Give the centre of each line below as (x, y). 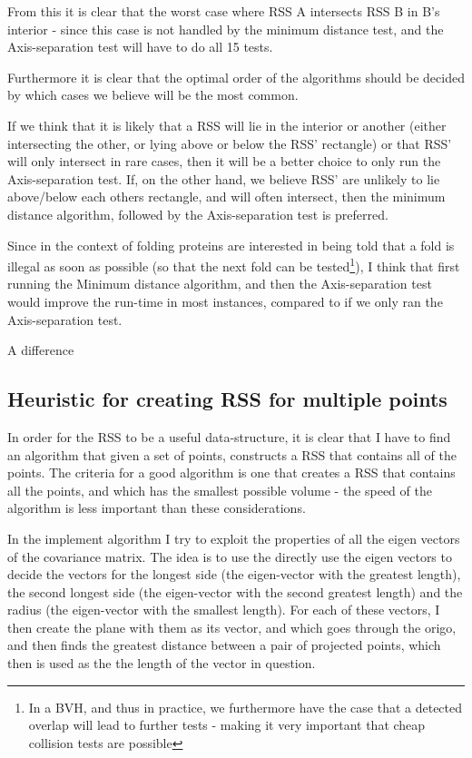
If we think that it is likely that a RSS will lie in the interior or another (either (227, 125)
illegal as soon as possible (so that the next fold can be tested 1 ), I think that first (234, 265)
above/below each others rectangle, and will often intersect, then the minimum (226, 197)
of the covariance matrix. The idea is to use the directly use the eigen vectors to (230, 556)
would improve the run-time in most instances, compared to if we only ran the (225, 301)
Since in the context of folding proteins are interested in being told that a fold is (231, 245)
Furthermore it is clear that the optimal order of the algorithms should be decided (236, 77)
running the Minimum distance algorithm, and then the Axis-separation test (220, 284)
